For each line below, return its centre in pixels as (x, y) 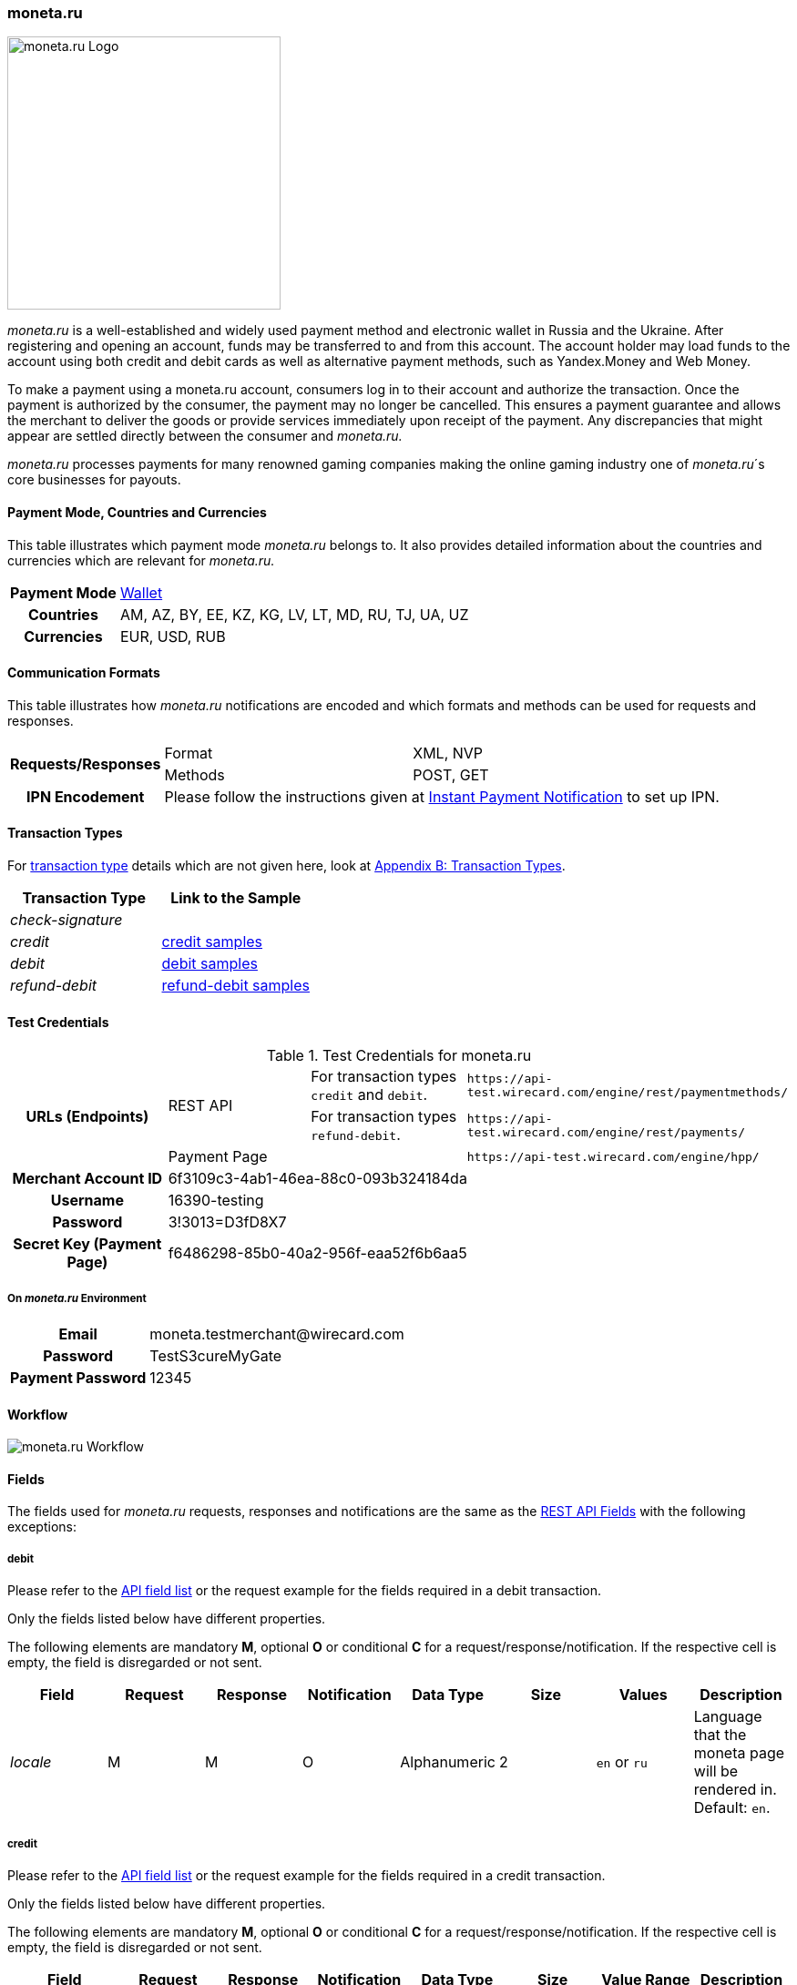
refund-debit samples (235, 986)
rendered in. (735, 1790)
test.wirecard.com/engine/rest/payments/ (606, 1133)
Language (728, 1717)
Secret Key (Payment (87, 1244)
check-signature (66, 920)
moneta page (739, 1753)
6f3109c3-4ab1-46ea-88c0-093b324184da (317, 1179)
